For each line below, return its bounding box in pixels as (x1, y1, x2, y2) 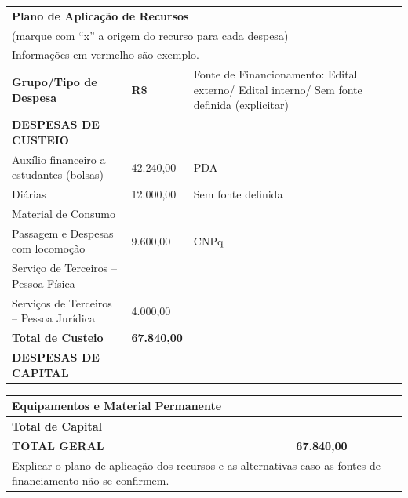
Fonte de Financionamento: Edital (193, 66, 358, 82)
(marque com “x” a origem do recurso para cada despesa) (12, 27, 289, 43)
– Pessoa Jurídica (12, 310, 95, 326)
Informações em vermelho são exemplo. (12, 46, 199, 63)
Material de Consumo (12, 205, 115, 222)
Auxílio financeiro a (12, 151, 106, 167)
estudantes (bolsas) (12, 166, 104, 183)
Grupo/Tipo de (12, 74, 97, 90)
